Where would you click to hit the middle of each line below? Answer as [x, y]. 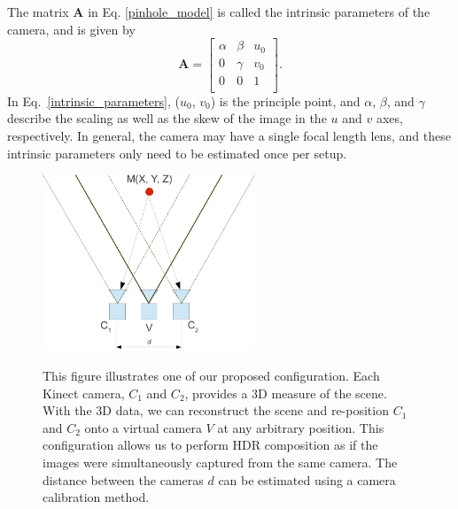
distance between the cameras [123, 479]
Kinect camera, [84, 393]
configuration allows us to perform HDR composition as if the [210, 445]
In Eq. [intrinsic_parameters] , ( [93, 100]
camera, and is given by [71, 29]
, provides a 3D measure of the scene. [286, 393]
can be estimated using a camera [307, 479]
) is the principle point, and [285, 100]
